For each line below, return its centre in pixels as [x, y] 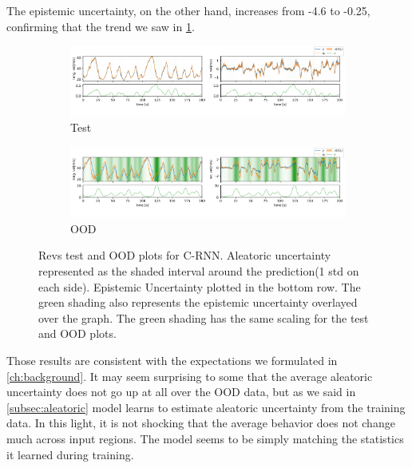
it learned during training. [70, 454]
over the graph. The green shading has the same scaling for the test [204, 317]
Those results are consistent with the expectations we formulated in [172, 360]
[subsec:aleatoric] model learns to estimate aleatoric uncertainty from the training [206, 407]
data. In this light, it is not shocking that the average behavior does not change [201, 423]
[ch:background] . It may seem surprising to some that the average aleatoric [190, 376]
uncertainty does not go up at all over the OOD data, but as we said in [181, 392]
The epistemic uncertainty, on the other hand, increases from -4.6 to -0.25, [188, 10]
